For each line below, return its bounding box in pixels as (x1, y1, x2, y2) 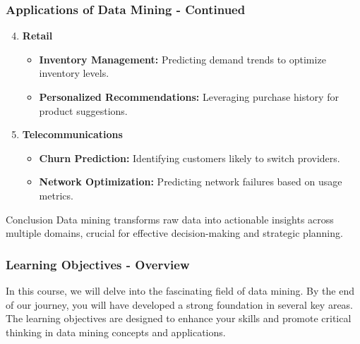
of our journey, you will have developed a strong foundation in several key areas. (6, 297, 354, 312)
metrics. (39, 188, 73, 202)
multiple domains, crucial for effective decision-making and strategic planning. (6, 226, 343, 240)
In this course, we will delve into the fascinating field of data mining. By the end (6, 283, 354, 297)
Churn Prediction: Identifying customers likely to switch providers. (39, 150, 340, 165)
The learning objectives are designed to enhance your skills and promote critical (6, 311, 352, 326)
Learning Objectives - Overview (6, 255, 190, 273)
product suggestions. (39, 103, 128, 118)
